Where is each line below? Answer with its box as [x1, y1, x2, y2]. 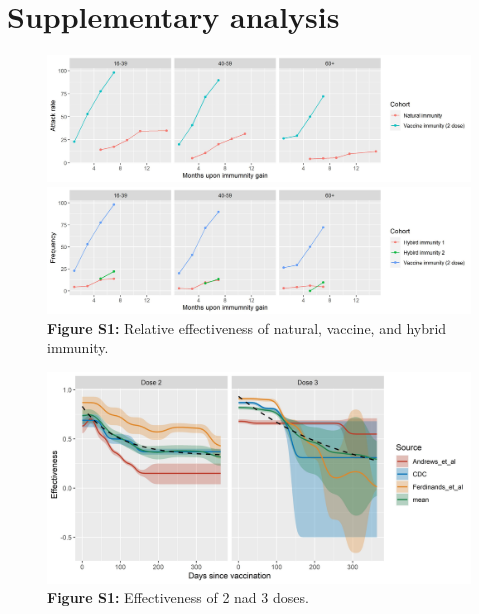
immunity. [47, 337, 109, 358]
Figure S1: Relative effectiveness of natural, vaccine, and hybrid [47, 317, 447, 338]
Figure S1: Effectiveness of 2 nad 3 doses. [47, 587, 309, 608]
